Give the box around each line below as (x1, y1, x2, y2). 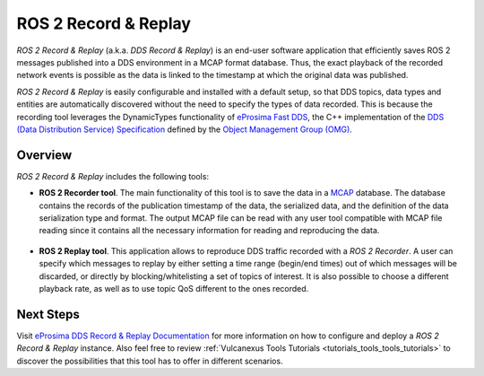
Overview (16, 147, 73, 162)
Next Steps (16, 306, 80, 322)
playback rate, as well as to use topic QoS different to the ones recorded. (39, 283, 309, 293)
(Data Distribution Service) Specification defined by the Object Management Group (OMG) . (16, 124, 353, 135)
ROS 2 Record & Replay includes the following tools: (16, 171, 210, 181)
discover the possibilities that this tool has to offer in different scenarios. (16, 355, 283, 366)
